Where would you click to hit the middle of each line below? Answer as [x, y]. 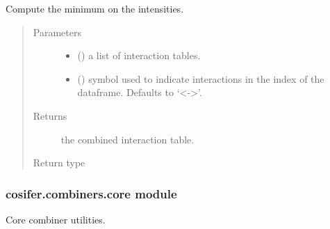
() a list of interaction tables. [139, 55]
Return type [59, 163]
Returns [50, 115]
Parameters [57, 32]
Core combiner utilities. [56, 219]
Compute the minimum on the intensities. [95, 8]
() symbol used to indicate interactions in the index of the [201, 78]
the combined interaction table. [127, 139]
